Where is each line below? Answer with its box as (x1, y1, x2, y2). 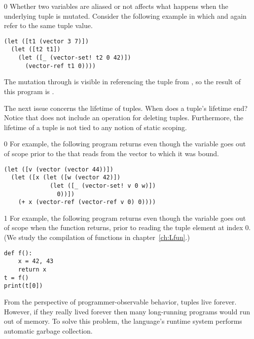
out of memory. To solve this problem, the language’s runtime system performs (4, 316, 242, 326)
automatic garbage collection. (4, 325, 93, 336)
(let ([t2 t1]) (11, 46, 61, 53)
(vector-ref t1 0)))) (25, 62, 96, 69)
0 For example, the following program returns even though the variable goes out (4, 138, 246, 149)
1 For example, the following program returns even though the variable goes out (4, 212, 246, 223)
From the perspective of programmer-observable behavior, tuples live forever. (4, 296, 237, 306)
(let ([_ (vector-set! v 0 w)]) (50, 182, 156, 189)
